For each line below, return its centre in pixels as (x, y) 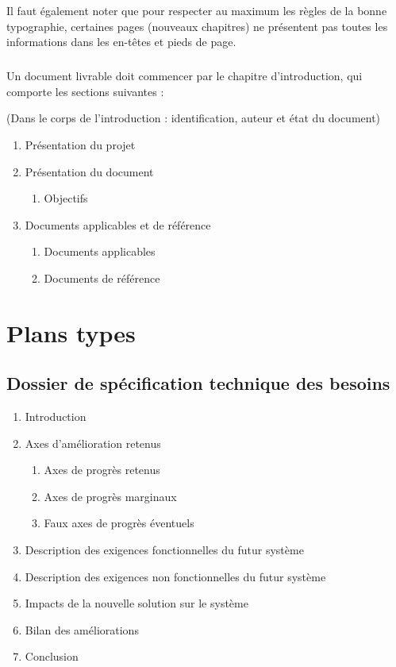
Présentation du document (89, 171)
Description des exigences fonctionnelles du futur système (164, 550)
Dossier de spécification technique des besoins (198, 383)
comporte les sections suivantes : (85, 91)
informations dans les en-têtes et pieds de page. (121, 42)
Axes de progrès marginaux (110, 496)
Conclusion (52, 656)
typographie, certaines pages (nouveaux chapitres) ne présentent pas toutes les (197, 26)
